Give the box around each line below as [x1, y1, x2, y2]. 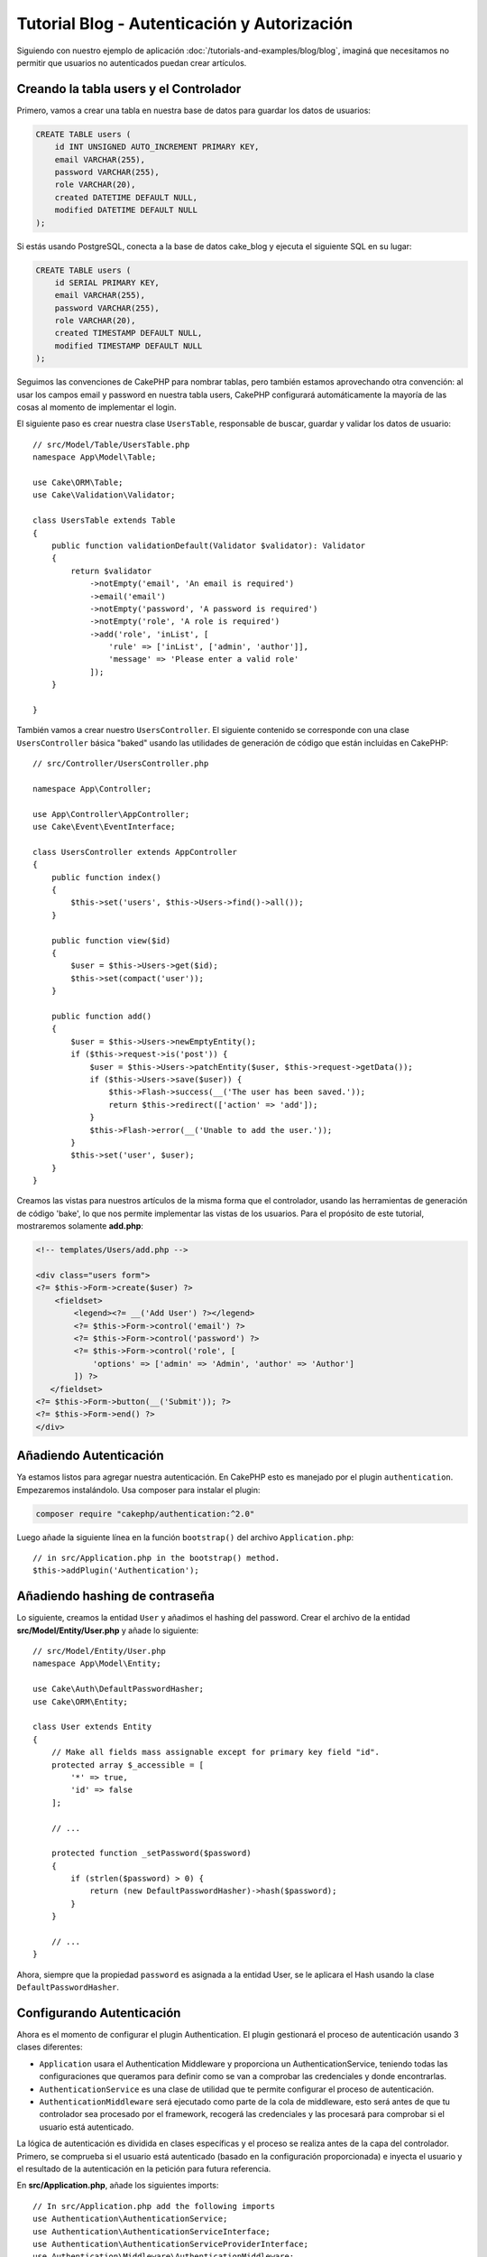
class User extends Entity [32, 1722, 152, 1732]
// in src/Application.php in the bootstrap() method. [32, 1553, 280, 1563]
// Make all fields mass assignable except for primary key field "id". [51, 1747, 381, 1758]
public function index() [51, 872, 161, 882]
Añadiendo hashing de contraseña [16, 1589, 216, 1604]
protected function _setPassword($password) [51, 1848, 252, 1859]
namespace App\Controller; [32, 784, 152, 794]
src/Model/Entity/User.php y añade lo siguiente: [16, 1625, 199, 1636]
